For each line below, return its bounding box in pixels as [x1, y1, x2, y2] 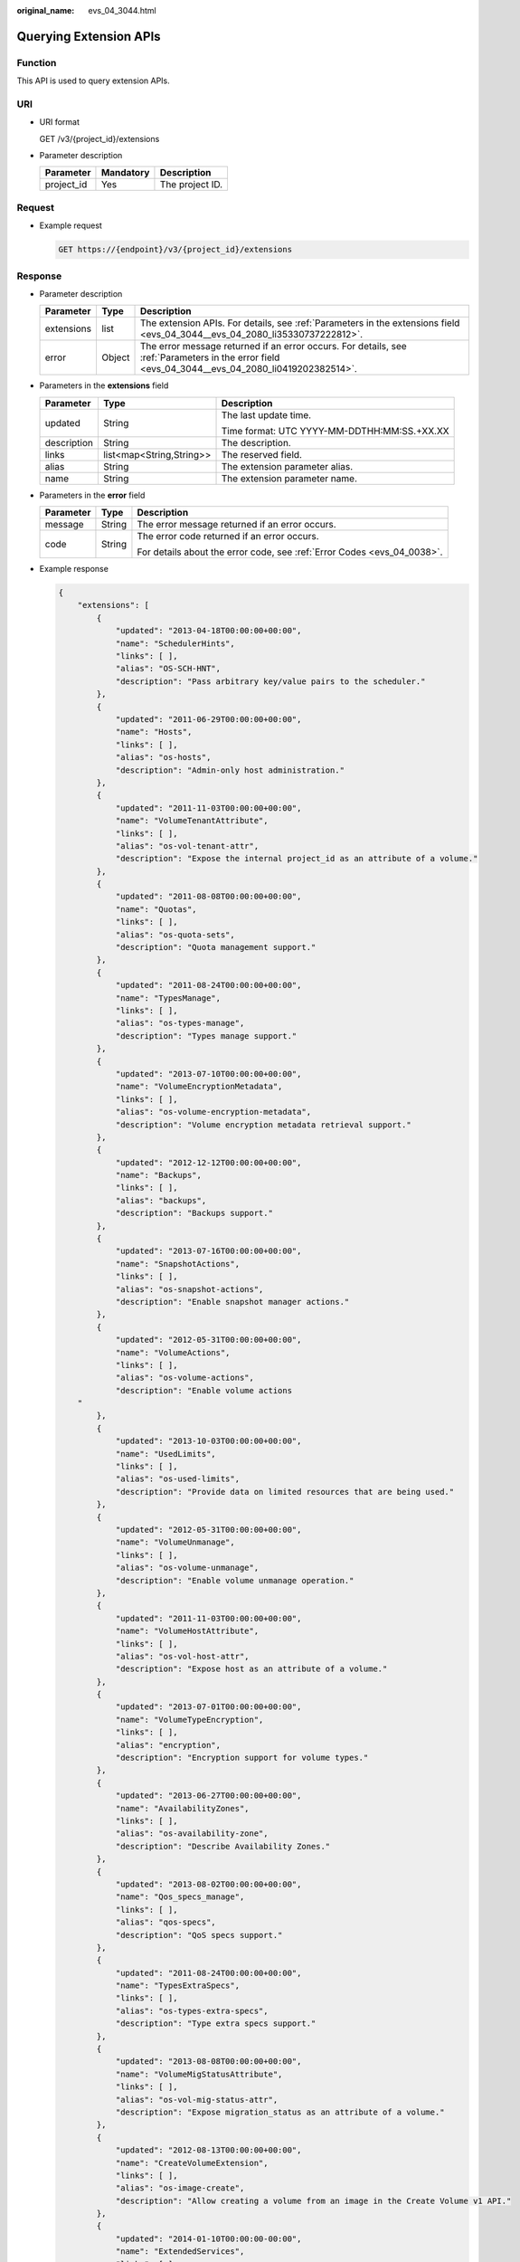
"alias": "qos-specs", [115, 1917, 216, 1927]
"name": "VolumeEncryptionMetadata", [115, 1081, 283, 1092]
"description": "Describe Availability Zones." [115, 1841, 331, 1851]
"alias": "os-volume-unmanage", [115, 1563, 260, 1573]
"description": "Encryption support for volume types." [115, 1753, 369, 1763]
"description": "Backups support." [115, 1208, 273, 1219]
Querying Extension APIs [16, 28, 162, 44]
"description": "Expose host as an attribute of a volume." [115, 1664, 388, 1674]
